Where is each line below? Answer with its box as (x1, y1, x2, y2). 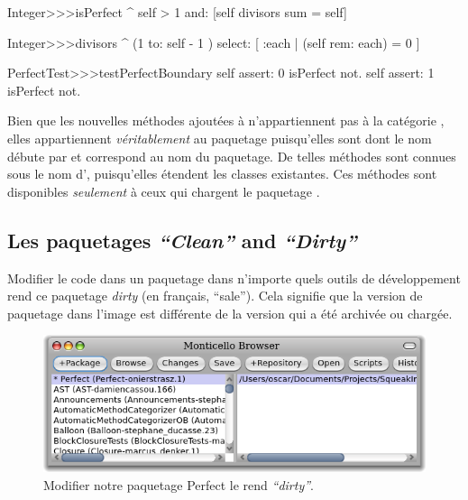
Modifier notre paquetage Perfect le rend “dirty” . (43, 475, 314, 494)
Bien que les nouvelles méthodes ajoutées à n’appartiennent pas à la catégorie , (7, 111, 445, 130)
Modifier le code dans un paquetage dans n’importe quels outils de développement (7, 268, 461, 287)
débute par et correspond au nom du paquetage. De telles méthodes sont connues (7, 146, 456, 165)
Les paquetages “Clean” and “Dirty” (7, 226, 357, 254)
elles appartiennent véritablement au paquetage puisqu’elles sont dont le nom (7, 128, 432, 147)
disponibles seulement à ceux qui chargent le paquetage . (7, 181, 320, 200)
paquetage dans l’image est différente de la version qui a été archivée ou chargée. (7, 303, 453, 322)
